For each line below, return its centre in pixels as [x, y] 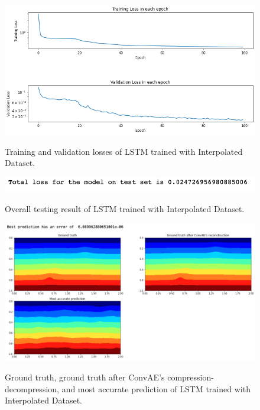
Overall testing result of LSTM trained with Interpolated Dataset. [125, 209]
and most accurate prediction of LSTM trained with [156, 388]
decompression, [32, 388]
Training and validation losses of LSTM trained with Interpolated [124, 151]
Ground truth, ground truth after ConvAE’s [85, 377]
